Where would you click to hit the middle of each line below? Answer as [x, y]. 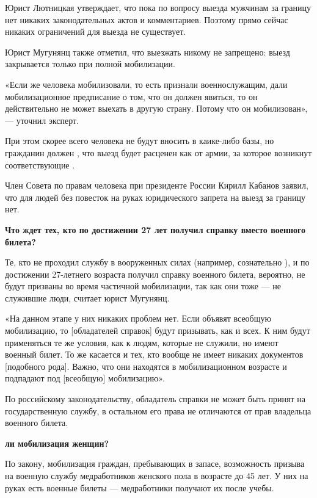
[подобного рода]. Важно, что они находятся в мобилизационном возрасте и [146, 366]
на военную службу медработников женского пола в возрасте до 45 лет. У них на [157, 475]
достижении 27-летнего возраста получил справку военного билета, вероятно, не [155, 274]
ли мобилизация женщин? [57, 443]
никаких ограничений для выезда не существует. [96, 31]
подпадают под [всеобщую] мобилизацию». [85, 378]
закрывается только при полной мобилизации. [90, 64]
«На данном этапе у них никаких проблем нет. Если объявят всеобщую [138, 318]
